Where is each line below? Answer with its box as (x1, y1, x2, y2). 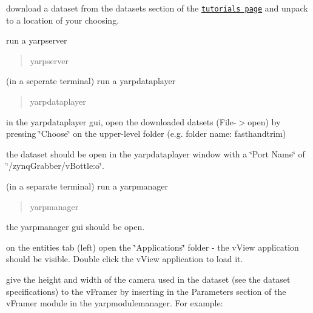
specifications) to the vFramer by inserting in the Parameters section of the (6, 285, 286, 297)
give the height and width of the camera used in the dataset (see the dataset (6, 272, 291, 285)
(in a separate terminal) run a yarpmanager (6, 180, 169, 192)
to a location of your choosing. (6, 13, 119, 26)
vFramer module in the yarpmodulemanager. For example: (6, 297, 223, 309)
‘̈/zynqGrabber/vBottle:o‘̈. (6, 159, 104, 172)
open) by (247, 115, 281, 128)
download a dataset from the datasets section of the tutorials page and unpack (6, 2, 308, 14)
